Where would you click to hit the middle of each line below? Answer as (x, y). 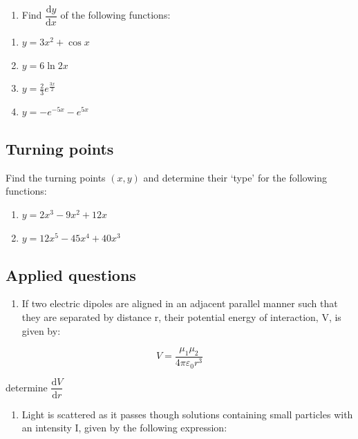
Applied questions (71, 274)
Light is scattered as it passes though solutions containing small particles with (187, 414)
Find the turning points (56, 177)
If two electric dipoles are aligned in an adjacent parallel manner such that (180, 303)
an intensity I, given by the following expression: (124, 428)
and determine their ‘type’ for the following (235, 177)
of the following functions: (115, 15)
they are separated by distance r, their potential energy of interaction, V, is (181, 317)
